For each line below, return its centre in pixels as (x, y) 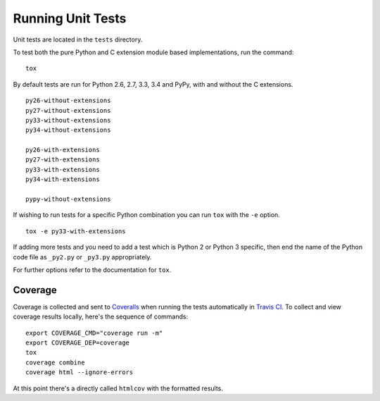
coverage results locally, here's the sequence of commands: (101, 316)
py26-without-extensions (68, 101)
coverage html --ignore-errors (80, 372)
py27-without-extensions (68, 110)
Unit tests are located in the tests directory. (78, 39)
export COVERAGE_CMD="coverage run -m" (94, 333)
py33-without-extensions (68, 120)
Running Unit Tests (70, 18)
